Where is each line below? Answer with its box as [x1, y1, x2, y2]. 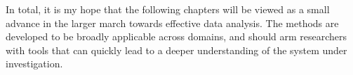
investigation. [6, 56, 63, 71]
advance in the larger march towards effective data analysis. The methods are [6, 15, 339, 30]
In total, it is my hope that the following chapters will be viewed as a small [6, 2, 330, 16]
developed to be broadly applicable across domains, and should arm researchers [6, 29, 347, 44]
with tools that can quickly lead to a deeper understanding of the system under [6, 42, 347, 57]
